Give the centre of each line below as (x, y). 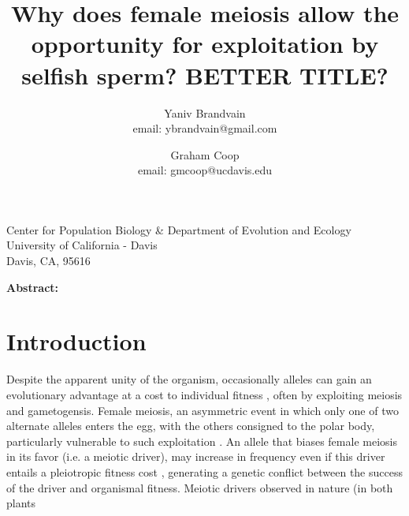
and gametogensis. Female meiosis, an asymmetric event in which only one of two (203, 410)
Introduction (76, 341)
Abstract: (33, 287)
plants (21, 503)
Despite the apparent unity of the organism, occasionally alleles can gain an (189, 379)
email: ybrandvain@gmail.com (205, 128)
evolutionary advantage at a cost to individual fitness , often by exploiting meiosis (204, 394)
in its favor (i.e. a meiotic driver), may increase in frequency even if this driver (196, 456)
